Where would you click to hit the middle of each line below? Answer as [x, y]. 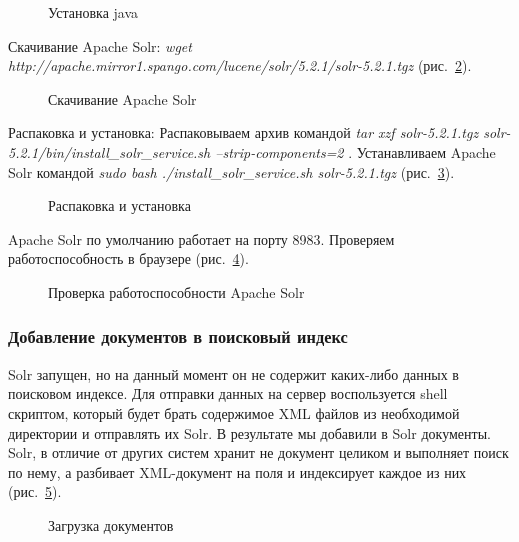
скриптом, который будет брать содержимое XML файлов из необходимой [234, 412]
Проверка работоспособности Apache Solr [176, 291]
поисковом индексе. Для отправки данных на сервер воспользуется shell [228, 393]
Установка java [93, 12]
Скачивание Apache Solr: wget [100, 45]
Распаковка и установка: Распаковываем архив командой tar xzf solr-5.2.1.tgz [243, 132]
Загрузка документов [111, 524]
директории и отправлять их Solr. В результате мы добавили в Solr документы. [249, 432]
